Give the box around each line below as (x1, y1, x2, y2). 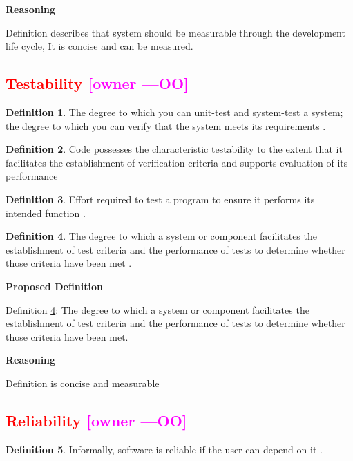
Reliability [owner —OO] (6, 409, 187, 431)
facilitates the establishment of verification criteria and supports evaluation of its (6, 155, 348, 169)
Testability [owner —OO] (6, 73, 189, 94)
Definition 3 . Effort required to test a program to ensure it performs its (6, 191, 315, 206)
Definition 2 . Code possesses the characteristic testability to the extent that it (6, 142, 343, 156)
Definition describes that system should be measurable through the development (6, 25, 345, 39)
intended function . (6, 205, 86, 220)
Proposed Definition (6, 279, 103, 293)
